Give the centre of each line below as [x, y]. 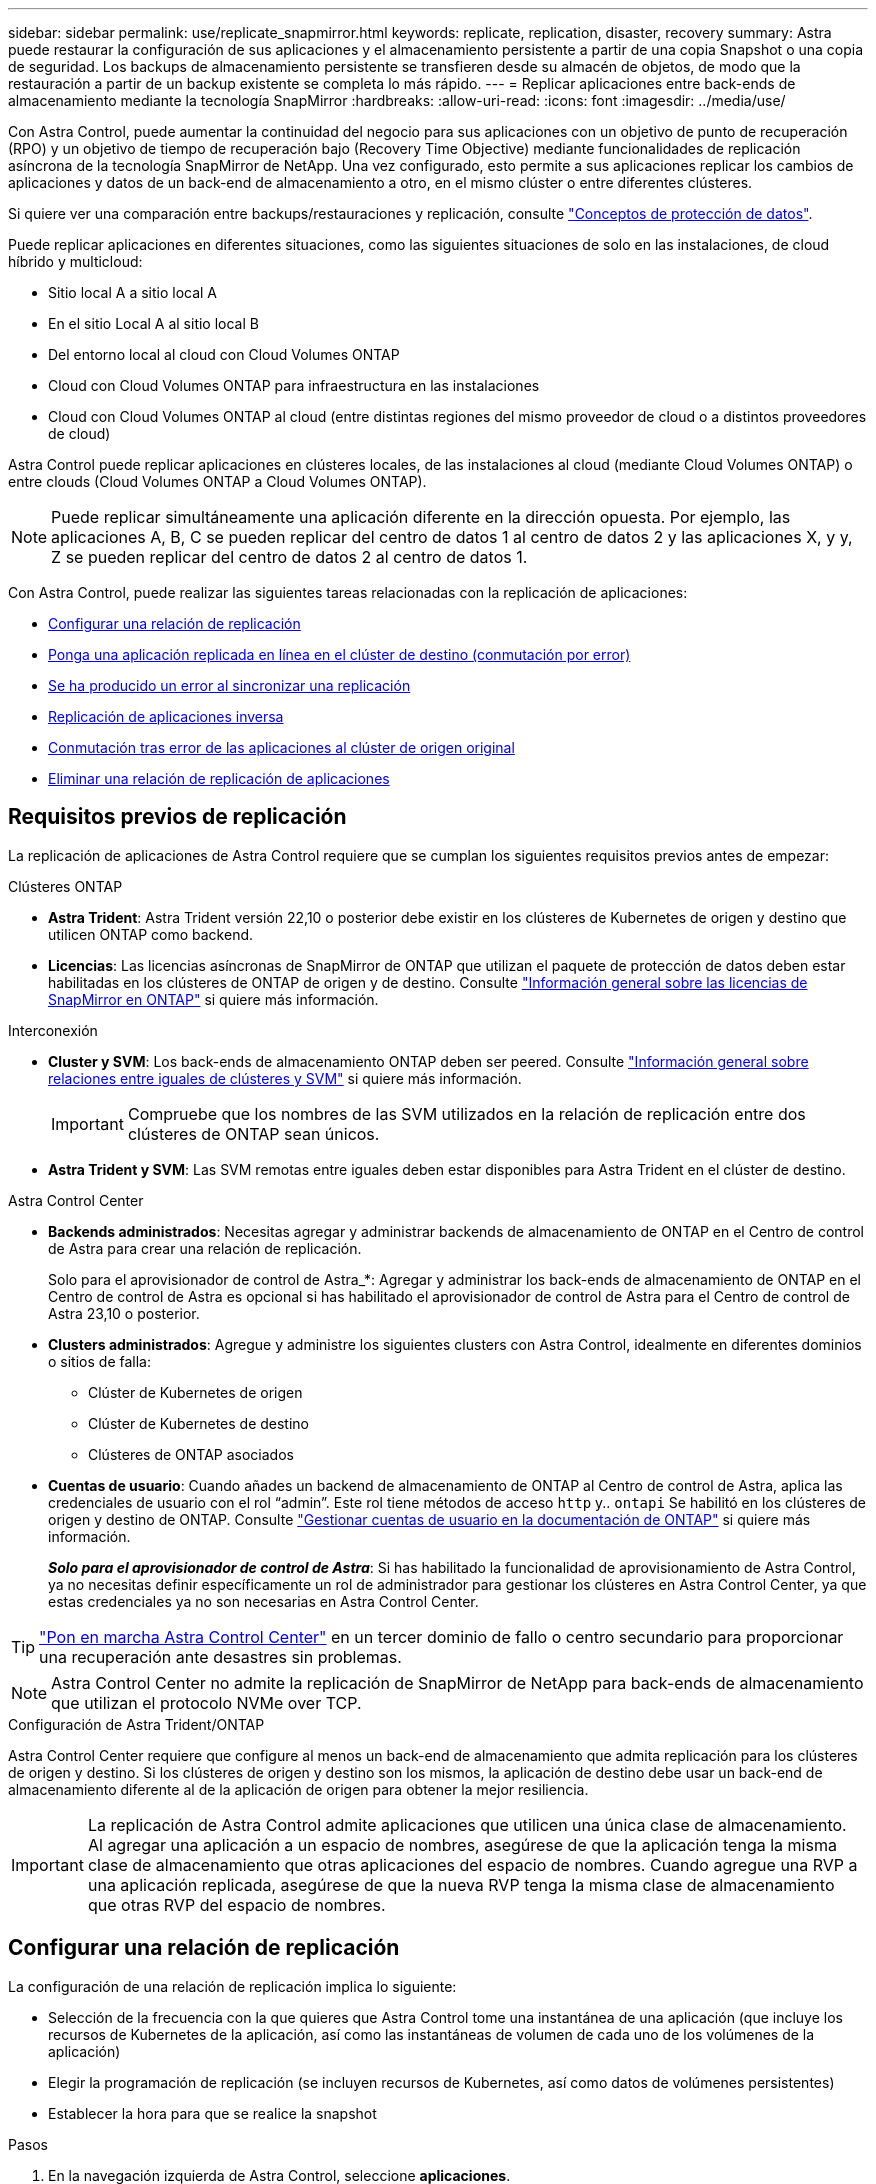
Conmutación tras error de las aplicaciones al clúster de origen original [281, 747]
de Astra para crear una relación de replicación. [205, 1248]
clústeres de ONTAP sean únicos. [253, 1133]
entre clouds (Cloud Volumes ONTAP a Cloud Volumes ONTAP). [217, 481]
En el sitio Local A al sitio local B [153, 323]
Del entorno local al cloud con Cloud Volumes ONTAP [224, 354]
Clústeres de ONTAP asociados [191, 1454]
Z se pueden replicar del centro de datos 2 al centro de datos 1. [289, 557]
